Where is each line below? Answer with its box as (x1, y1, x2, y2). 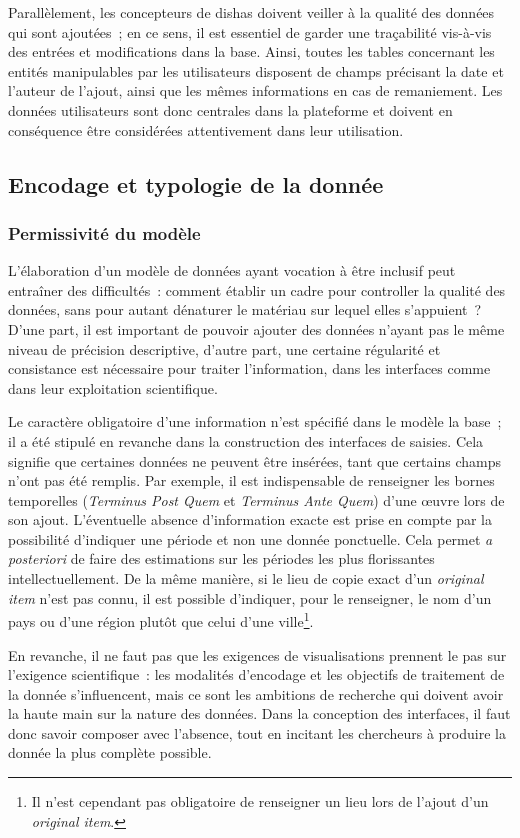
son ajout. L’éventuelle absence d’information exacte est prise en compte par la (8, 509, 492, 530)
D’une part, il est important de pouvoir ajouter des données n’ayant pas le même (8, 318, 505, 339)
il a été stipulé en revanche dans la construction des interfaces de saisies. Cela (8, 430, 484, 451)
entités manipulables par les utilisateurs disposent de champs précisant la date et (8, 60, 504, 81)
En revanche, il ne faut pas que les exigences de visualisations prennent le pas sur (8, 644, 507, 665)
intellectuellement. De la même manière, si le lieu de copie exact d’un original (8, 568, 484, 589)
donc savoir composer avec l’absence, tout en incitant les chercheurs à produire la (8, 722, 506, 743)
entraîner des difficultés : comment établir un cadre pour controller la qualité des (8, 279, 506, 300)
